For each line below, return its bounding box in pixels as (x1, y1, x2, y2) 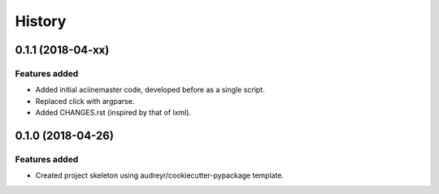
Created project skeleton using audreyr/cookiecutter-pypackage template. (35, 170, 285, 180)
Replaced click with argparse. (35, 96, 135, 106)
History (15, 12, 67, 30)
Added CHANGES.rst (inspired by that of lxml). (35, 108, 191, 118)
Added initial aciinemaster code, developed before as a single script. (35, 85, 265, 95)
